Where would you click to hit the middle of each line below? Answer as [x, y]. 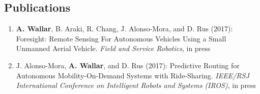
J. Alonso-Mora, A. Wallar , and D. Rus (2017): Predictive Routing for [128, 65]
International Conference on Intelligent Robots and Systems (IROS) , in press [136, 85]
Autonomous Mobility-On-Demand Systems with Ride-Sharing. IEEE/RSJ [133, 75]
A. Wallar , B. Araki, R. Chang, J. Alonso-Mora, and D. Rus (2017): [124, 29]
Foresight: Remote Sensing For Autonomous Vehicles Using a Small [121, 38]
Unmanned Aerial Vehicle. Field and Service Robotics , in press [113, 48]
